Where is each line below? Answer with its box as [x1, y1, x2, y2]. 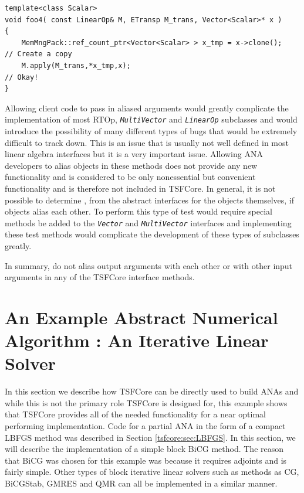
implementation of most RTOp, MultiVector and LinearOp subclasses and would [5, 113, 298, 125]
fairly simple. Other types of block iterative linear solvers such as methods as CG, [5, 465, 299, 478]
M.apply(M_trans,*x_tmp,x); [21, 61, 131, 70]
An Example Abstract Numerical [5, 305, 278, 329]
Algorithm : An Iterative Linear [5, 328, 269, 352]
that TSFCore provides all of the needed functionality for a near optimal [5, 408, 266, 420]
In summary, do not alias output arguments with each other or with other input [5, 259, 293, 271]
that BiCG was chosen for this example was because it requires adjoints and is [5, 454, 287, 466]
